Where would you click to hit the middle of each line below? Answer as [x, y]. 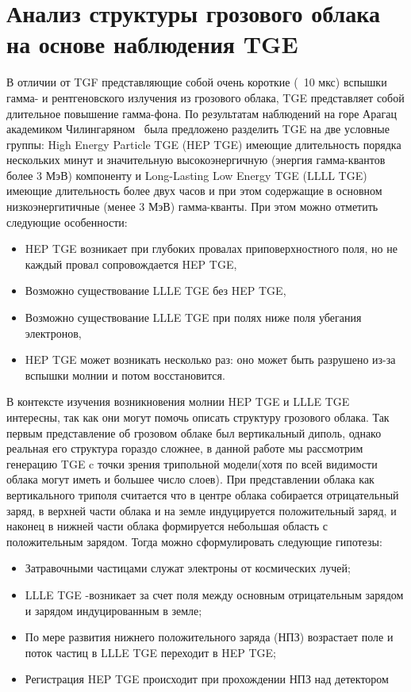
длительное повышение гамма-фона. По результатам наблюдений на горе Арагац [202, 113]
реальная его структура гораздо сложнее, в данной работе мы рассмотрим [185, 448]
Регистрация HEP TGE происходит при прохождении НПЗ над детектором [207, 679]
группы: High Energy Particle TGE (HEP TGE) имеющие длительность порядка [204, 144]
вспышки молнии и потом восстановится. [125, 375]
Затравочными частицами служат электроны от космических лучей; [188, 568]
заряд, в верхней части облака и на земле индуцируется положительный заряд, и [202, 510]
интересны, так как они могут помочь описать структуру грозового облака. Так [198, 417]
